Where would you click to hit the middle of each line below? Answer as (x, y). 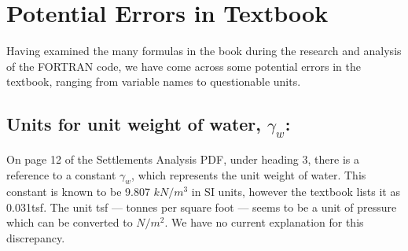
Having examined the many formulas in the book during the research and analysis (204, 51)
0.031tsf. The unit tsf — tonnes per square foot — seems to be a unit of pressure (202, 207)
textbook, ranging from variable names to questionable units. (154, 81)
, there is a (333, 159)
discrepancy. (36, 238)
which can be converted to (70, 222)
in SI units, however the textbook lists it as (296, 192)
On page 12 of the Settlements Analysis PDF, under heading (153, 159)
